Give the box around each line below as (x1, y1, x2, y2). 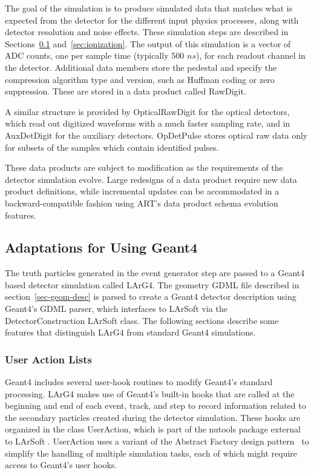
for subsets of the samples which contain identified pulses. (5, 141, 219, 153)
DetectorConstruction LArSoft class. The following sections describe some (5, 314, 279, 326)
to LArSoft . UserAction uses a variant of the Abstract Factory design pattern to (5, 435, 309, 448)
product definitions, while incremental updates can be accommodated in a (5, 185, 280, 197)
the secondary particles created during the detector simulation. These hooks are (5, 411, 301, 423)
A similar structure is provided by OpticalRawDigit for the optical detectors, (5, 105, 290, 117)
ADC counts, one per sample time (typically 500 (5, 49, 185, 62)
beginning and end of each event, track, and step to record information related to (5, 399, 306, 412)
